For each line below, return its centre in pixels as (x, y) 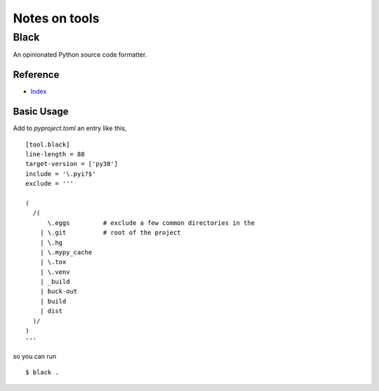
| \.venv (55, 272)
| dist (51, 311)
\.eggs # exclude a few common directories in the (151, 223)
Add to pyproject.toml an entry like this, (70, 128)
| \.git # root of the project (111, 233)
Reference (36, 75)
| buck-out (59, 291)
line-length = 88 (55, 154)
